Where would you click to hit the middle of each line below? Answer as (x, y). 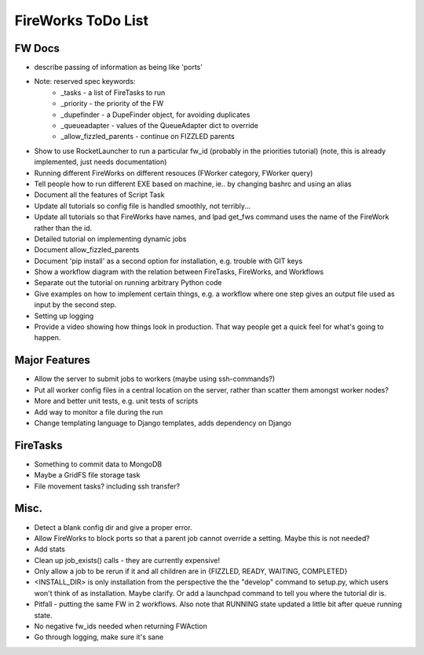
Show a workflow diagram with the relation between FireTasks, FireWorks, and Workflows (179, 272)
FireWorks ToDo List (82, 20)
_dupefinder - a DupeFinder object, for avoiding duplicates (155, 115)
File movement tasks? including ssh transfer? (107, 486)
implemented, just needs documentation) (101, 162)
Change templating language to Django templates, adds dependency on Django (163, 423)
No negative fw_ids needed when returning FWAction (121, 626)
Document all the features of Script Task (99, 195)
